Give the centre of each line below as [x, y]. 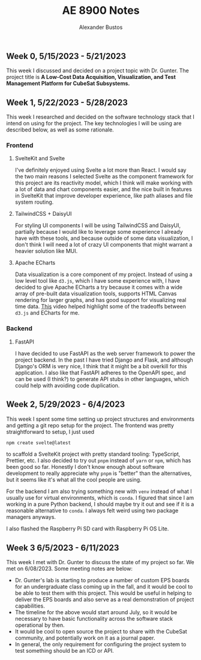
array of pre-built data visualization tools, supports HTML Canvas [96, 294]
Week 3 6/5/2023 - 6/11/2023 [63, 548]
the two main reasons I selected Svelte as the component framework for [104, 177]
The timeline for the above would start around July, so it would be [96, 612]
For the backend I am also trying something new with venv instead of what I [99, 491]
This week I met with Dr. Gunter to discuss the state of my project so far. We [100, 562]
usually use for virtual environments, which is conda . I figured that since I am [100, 498]
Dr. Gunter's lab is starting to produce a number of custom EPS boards [102, 580]
